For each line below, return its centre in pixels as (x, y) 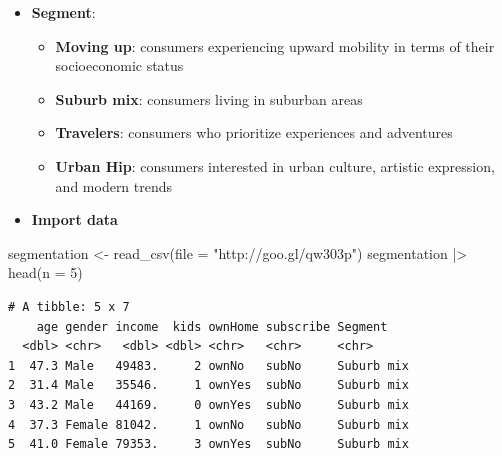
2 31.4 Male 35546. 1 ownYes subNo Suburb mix (208, 385)
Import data (74, 219)
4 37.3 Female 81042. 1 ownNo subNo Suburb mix (208, 424)
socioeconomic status (119, 65)
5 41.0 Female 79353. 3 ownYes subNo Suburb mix (208, 444)
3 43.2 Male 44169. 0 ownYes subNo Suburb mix (208, 404)
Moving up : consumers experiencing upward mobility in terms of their (275, 45)
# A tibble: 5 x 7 (69, 306)
